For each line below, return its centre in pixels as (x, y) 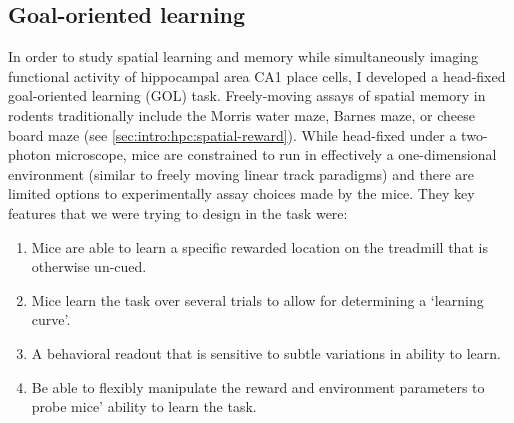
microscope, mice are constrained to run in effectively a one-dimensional (276, 154)
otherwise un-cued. (89, 266)
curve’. (51, 319)
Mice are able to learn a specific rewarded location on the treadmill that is (259, 246)
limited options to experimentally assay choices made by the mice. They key (241, 193)
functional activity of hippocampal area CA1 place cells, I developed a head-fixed (257, 75)
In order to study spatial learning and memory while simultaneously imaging (243, 56)
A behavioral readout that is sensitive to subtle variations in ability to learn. (266, 352)
